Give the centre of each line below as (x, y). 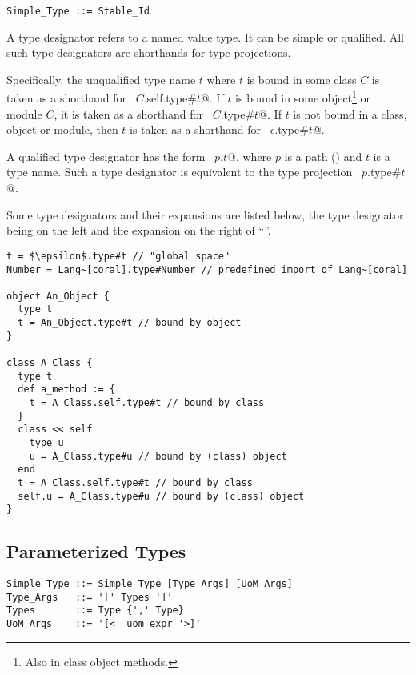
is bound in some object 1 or (303, 97)
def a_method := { (67, 390)
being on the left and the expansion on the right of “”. (139, 230)
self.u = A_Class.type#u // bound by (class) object (161, 496)
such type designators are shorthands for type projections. (149, 52)
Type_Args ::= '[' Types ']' (90, 597)
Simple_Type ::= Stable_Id (78, 11)
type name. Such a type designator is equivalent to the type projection (180, 172)
